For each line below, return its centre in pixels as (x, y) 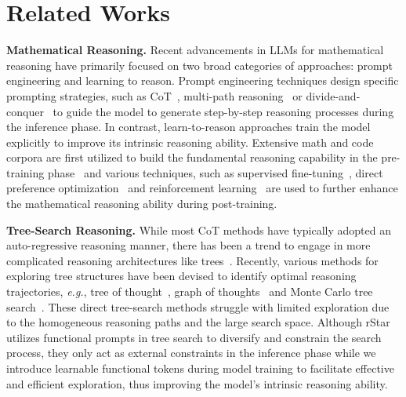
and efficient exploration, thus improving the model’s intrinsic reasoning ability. (197, 383)
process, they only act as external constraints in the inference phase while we (191, 353)
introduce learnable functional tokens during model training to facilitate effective (200, 368)
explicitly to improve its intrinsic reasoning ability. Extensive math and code (190, 142)
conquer (25, 111)
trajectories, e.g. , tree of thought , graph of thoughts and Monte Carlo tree (190, 291)
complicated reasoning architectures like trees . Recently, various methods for (192, 260)
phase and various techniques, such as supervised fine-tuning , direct (215, 172)
